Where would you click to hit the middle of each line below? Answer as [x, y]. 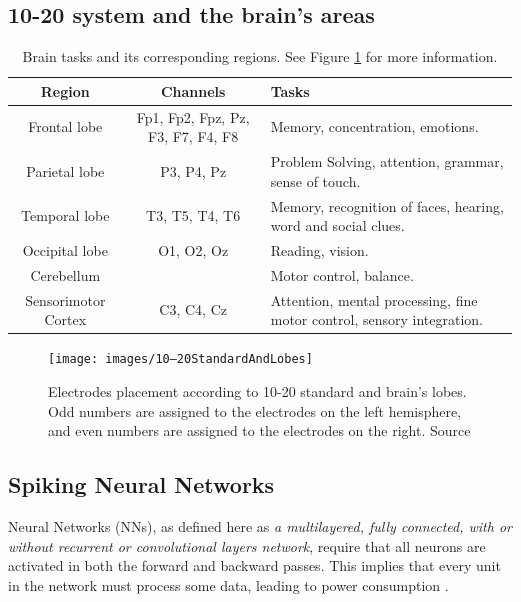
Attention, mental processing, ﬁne [374, 299]
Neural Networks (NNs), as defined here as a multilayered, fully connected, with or [260, 525]
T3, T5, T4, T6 [193, 215]
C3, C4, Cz [193, 309]
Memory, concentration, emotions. [374, 126]
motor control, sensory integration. [377, 319]
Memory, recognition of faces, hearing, [387, 205]
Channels [193, 90]
